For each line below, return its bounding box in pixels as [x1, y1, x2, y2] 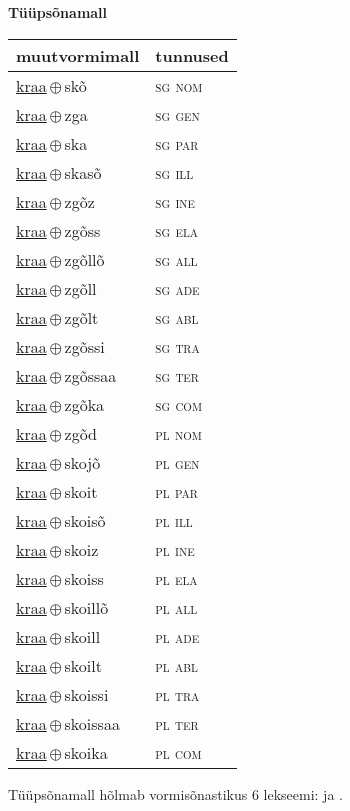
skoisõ [64, 508, 106, 532]
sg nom [155, 73, 203, 97]
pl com [155, 740, 202, 764]
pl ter [155, 711, 199, 735]
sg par [155, 131, 199, 155]
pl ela [155, 566, 198, 590]
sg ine [155, 189, 196, 213]
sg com [155, 392, 202, 416]
